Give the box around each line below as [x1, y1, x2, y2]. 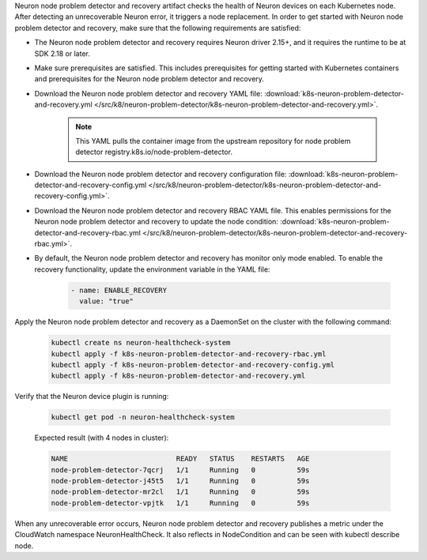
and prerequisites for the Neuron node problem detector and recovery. [34, 74, 265, 84]
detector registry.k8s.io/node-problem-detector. [75, 147, 233, 157]
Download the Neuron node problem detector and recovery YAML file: [34, 88, 263, 98]
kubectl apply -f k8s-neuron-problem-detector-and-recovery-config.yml [51, 360, 335, 369]
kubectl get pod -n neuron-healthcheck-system [51, 413, 235, 422]
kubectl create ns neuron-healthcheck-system [51, 338, 231, 348]
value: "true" [79, 297, 134, 306]
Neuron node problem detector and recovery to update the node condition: [34, 217, 278, 227]
